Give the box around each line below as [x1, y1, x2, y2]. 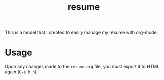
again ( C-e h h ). [5, 69, 38, 75]
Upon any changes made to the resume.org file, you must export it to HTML [5, 64, 160, 70]
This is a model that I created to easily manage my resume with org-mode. [5, 29, 158, 36]
